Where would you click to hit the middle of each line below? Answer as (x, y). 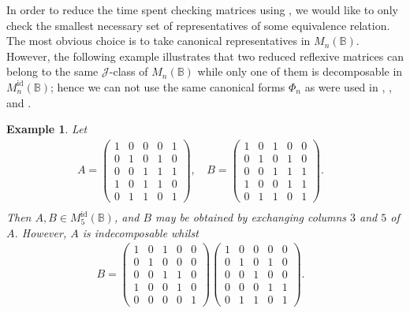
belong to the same (52, 71)
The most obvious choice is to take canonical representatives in (158, 41)
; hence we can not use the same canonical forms (168, 86)
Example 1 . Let (47, 129)
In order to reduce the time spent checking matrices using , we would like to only (202, 9)
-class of (129, 71)
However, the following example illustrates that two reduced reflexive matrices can (205, 56)
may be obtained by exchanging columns (251, 217)
